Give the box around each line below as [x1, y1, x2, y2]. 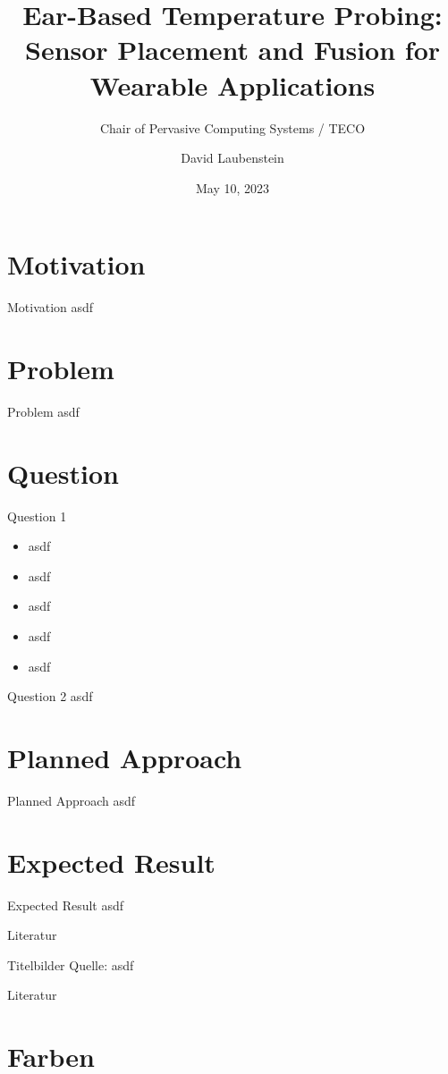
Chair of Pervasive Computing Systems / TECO [99, 118, 366, 137]
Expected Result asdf [7, 895, 124, 914]
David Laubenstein [181, 148, 284, 167]
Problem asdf [7, 402, 80, 420]
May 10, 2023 [195, 178, 270, 197]
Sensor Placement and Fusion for [24, 31, 441, 68]
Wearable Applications [89, 66, 376, 103]
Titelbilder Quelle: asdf [7, 955, 134, 974]
